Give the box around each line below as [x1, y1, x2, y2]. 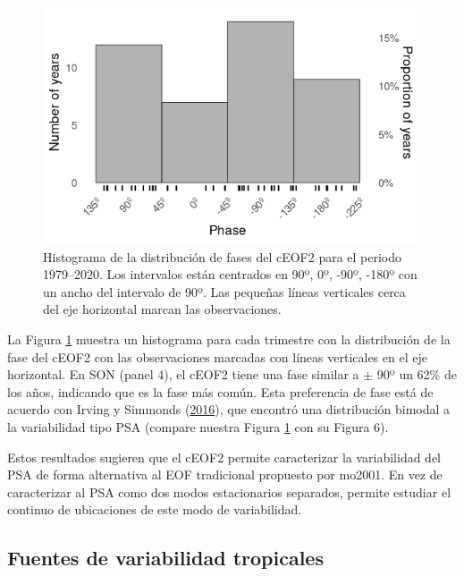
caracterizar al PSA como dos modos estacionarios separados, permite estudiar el [7, 482, 451, 501]
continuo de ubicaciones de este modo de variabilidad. [7, 500, 302, 519]
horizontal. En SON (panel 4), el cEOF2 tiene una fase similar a [7, 365, 359, 384]
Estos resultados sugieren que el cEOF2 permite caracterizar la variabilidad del [7, 447, 442, 466]
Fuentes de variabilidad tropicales [7, 544, 324, 572]
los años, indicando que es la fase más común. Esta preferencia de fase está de [7, 382, 434, 401]
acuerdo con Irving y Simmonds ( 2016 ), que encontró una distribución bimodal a [7, 400, 451, 419]
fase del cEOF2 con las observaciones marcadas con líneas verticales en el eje [7, 347, 427, 366]
